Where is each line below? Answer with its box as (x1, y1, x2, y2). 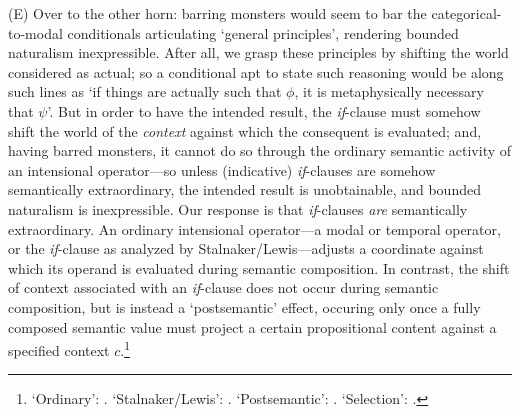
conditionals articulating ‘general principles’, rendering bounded (67, 22, 459, 43)
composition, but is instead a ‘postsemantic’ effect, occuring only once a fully (8, 296, 481, 317)
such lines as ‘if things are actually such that (8, 81, 282, 102)
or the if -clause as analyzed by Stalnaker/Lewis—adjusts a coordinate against (8, 238, 484, 259)
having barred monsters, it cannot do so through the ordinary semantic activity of (8, 140, 512, 161)
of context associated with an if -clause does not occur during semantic (8, 277, 439, 298)
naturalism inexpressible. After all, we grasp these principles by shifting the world (8, 42, 509, 63)
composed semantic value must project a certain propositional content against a (8, 316, 497, 337)
